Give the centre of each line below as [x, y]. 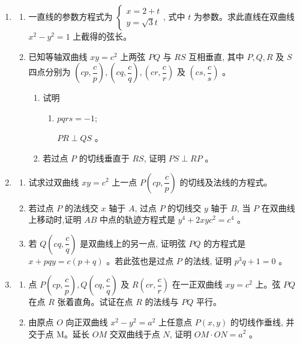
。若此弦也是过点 [140, 260]
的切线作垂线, [257, 321]
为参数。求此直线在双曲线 [244, 16]
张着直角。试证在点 [95, 302]
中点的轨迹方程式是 [137, 219]
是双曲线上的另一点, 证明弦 [133, 243]
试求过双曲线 [54, 182]
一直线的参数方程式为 [70, 16]
